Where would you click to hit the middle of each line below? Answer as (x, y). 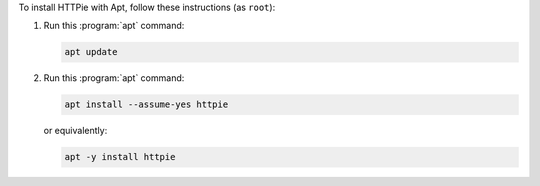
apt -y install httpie (120, 157)
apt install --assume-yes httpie (146, 104)
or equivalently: (75, 131)
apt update (91, 52)
